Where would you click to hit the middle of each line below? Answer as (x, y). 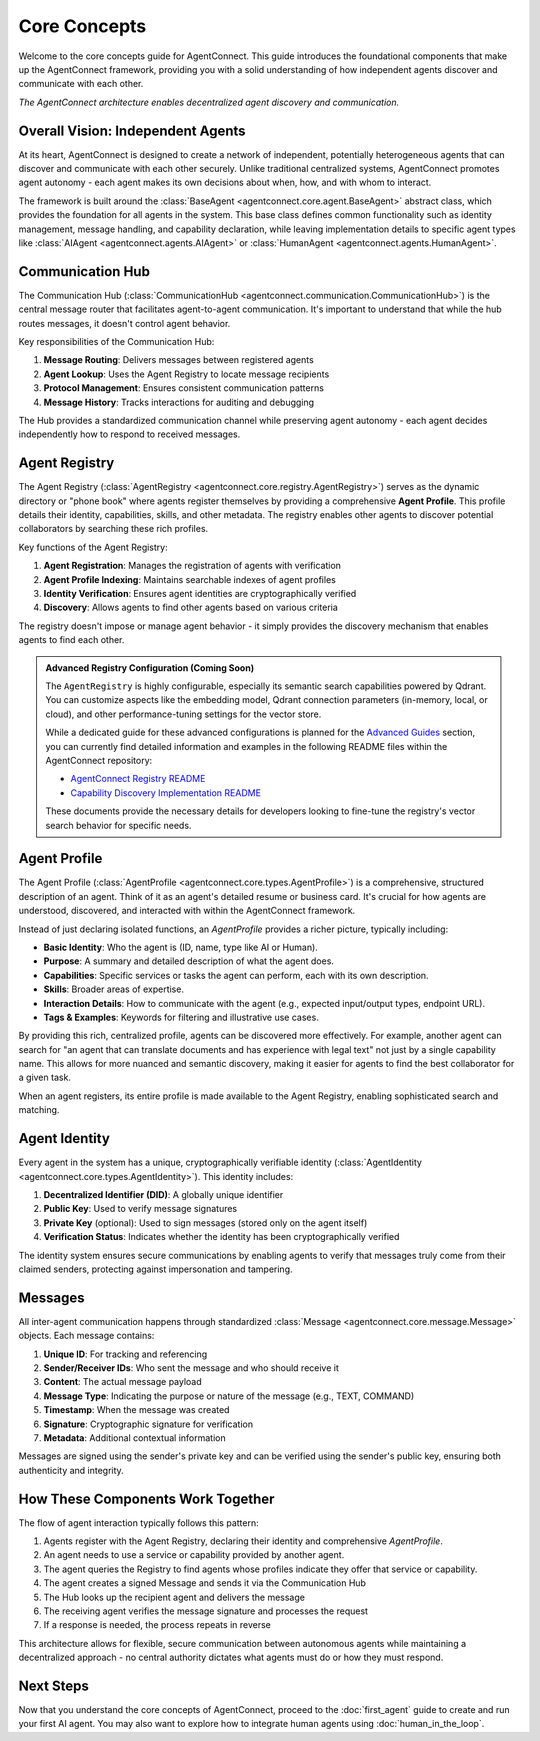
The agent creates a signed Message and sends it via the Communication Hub (205, 1583)
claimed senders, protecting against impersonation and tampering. (156, 1269)
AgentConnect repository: (99, 760)
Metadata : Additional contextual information (134, 1437)
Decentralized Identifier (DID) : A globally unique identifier (163, 1194)
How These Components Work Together (146, 1498)
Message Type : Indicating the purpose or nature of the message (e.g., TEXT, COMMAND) (229, 1396)
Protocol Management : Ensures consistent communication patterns (184, 388)
